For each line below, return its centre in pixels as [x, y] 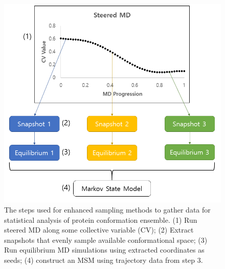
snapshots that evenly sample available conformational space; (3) [106, 239]
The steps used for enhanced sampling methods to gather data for [107, 210]
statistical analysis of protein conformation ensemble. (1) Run [101, 219]
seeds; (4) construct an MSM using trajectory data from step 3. [104, 260]
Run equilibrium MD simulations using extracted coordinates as [104, 250]
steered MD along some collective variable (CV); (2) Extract [99, 230]
